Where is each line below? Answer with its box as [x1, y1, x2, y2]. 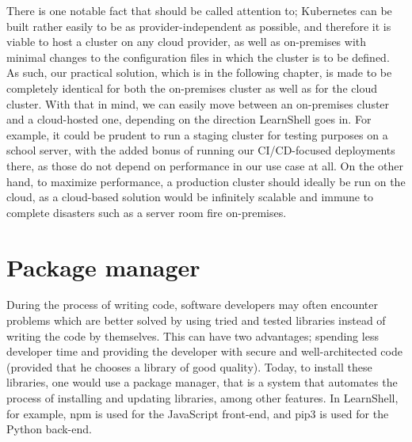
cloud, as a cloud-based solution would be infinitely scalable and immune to [6, 189, 374, 205]
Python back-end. [6, 421, 92, 437]
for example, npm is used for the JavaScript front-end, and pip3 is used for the [6, 405, 389, 421]
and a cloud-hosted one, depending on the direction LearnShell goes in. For [6, 111, 372, 128]
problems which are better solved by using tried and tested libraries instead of [6, 312, 386, 329]
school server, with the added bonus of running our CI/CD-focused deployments [6, 142, 395, 158]
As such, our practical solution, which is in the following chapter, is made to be [6, 64, 392, 81]
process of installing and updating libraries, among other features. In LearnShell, [6, 390, 399, 406]
